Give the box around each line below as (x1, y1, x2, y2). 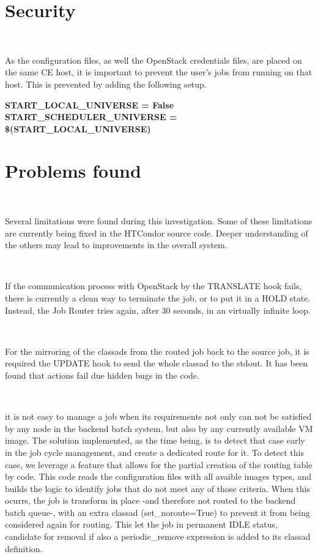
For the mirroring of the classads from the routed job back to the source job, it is (5, 344, 309, 357)
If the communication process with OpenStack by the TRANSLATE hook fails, (5, 279, 302, 292)
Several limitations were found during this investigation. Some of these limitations (5, 214, 312, 227)
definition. (5, 542, 43, 555)
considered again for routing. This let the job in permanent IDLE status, (5, 518, 278, 531)
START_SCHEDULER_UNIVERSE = (5, 110, 177, 123)
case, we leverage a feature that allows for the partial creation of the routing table (5, 458, 312, 471)
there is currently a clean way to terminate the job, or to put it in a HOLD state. (5, 291, 311, 304)
